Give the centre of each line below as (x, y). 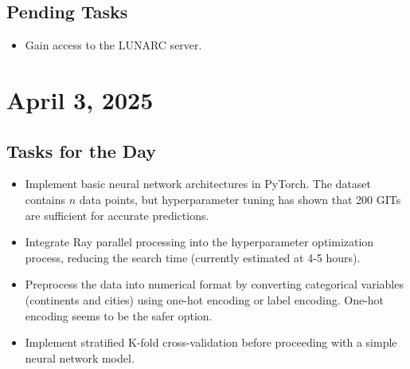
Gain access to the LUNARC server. (113, 45)
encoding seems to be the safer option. (119, 315)
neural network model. (80, 357)
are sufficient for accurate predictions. (117, 215)
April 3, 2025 (80, 99)
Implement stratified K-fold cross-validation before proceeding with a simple (211, 342)
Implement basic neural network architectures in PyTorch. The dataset (198, 184)
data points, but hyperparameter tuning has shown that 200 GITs (240, 199)
